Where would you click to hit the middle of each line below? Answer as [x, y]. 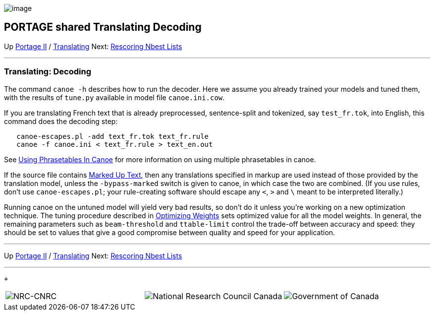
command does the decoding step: [61, 121]
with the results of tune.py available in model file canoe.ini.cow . [114, 97]
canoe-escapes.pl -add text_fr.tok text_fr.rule [113, 136]
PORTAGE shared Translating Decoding [103, 27]
